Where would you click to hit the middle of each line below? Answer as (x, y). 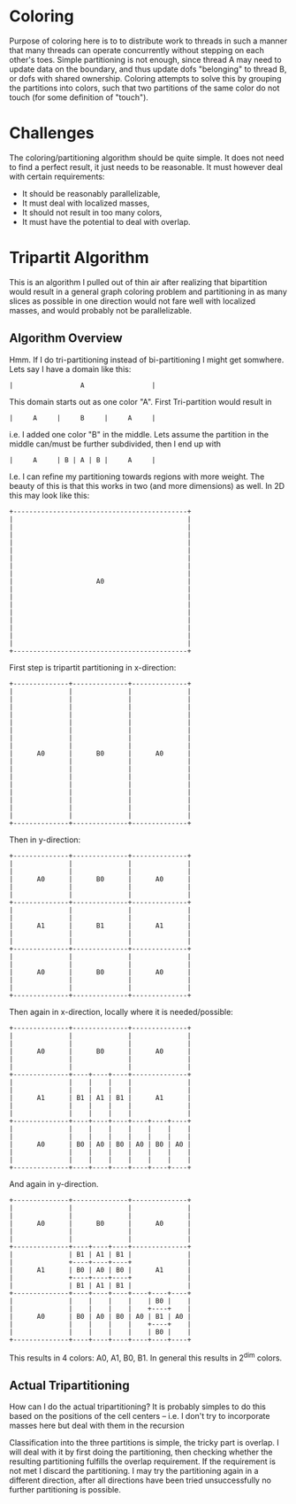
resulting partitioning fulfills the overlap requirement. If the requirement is (143, 1461)
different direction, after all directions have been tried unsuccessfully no (140, 1480)
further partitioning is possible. (65, 1490)
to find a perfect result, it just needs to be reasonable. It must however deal (146, 167)
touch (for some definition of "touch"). (79, 97)
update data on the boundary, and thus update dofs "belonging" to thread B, (148, 69)
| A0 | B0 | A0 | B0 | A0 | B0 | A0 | (100, 1144)
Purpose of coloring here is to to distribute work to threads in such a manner (148, 41)
